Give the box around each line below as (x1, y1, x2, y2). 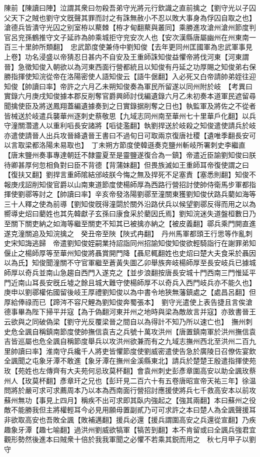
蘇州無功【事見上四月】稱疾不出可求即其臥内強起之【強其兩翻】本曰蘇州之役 (4, 394, 256, 405)
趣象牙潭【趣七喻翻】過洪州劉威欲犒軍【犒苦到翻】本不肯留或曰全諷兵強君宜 (4, 424, 256, 434)
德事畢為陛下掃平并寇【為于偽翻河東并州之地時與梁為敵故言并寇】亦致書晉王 (4, 306, 256, 317)
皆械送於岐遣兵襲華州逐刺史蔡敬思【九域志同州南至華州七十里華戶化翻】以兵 (4, 110, 256, 121)
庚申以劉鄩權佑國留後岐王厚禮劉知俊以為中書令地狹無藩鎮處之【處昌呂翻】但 (4, 287, 256, 297)
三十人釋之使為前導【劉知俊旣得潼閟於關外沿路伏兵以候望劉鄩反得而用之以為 (4, 198, 256, 209)
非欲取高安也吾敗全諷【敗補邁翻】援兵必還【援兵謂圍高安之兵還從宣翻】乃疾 (4, 414, 256, 424)
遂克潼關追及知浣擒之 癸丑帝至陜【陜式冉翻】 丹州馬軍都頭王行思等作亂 (4, 228, 245, 238)
